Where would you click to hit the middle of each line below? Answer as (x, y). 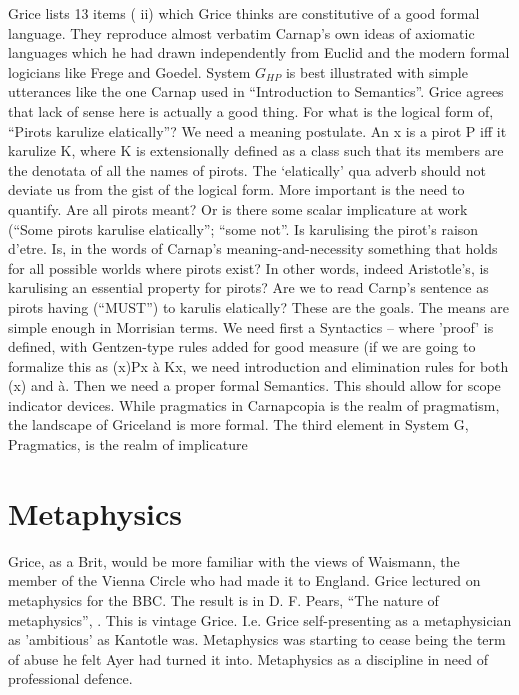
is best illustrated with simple (376, 71)
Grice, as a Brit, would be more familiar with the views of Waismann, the (234, 560)
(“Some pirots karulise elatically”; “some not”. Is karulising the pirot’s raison (243, 228)
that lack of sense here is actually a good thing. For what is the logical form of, (251, 110)
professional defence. (70, 678)
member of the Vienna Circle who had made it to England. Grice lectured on (244, 580)
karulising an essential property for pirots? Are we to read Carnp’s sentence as (248, 287)
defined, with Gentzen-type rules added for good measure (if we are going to (242, 346)
